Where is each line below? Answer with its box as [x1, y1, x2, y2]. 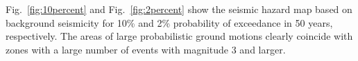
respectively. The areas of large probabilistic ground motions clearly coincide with [6, 29, 353, 43]
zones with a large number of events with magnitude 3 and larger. [6, 42, 286, 56]
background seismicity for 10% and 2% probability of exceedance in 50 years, [6, 15, 333, 29]
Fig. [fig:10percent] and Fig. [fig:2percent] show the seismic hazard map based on [6, 2, 352, 16]
